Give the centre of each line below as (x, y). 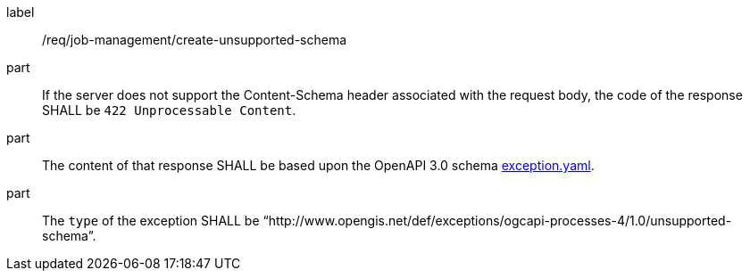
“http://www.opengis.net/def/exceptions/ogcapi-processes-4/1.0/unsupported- (497, 221)
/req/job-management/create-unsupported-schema (195, 40)
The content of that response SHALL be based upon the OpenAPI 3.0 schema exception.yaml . (318, 165)
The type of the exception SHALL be (151, 221)
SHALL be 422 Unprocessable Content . (169, 110)
